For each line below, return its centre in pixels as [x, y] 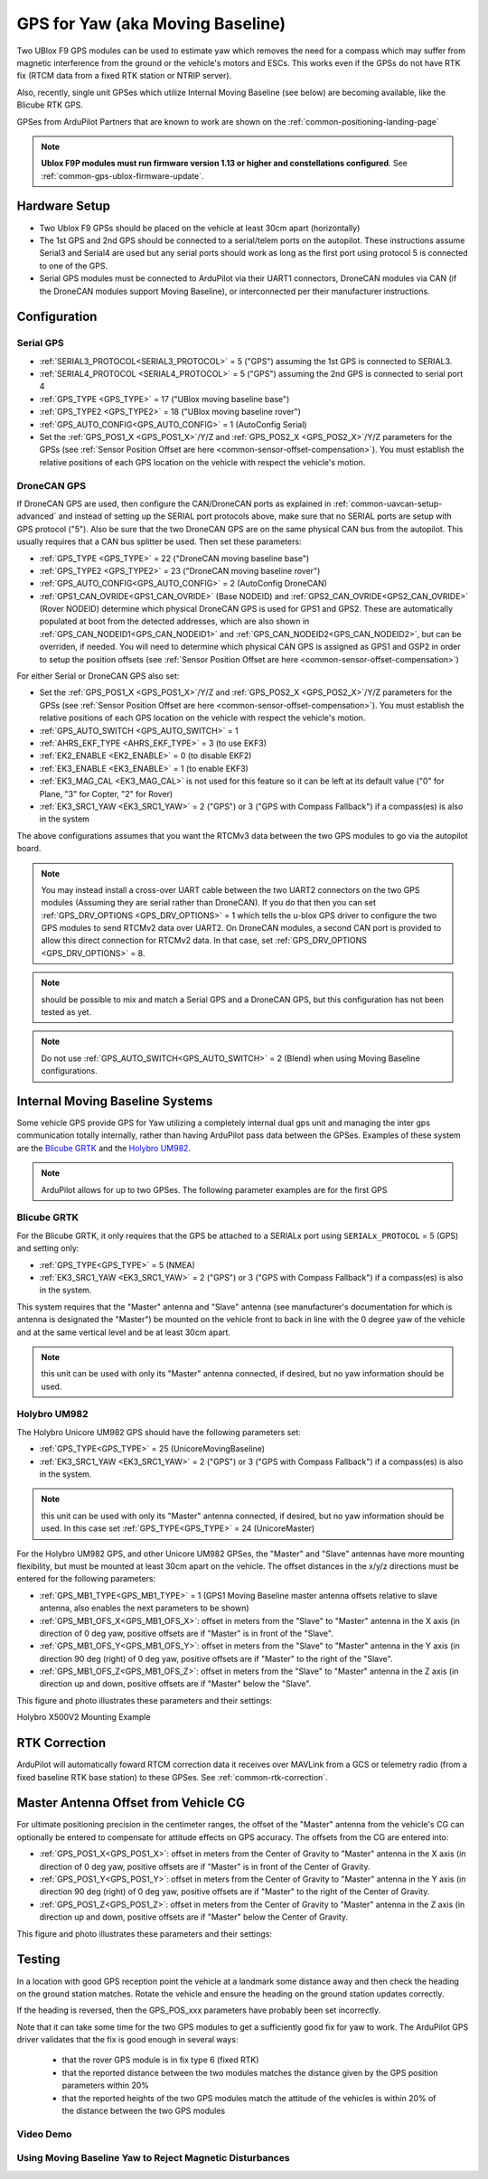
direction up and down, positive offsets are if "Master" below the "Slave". [175, 1684]
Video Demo [44, 2134]
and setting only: [48, 1248]
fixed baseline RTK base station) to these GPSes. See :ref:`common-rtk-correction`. [173, 1777]
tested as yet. [66, 1012]
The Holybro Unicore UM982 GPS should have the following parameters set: [159, 1432]
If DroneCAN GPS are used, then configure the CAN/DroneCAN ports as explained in [174, 503]
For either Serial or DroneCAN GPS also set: [98, 676]
